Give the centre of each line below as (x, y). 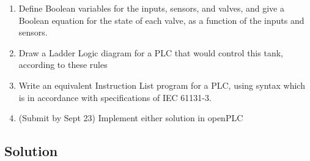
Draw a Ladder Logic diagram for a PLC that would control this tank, (151, 52)
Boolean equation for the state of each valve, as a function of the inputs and (161, 20)
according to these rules (63, 65)
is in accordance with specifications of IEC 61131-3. (115, 97)
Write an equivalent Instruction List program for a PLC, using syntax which (162, 85)
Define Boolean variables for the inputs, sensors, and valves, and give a (151, 8)
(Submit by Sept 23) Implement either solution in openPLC (131, 118)
